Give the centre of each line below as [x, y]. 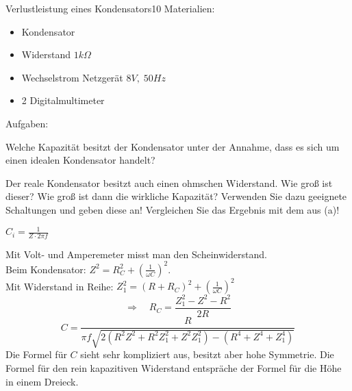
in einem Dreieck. [42, 381]
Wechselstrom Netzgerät [72, 77]
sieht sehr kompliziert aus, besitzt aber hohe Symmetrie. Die [207, 354]
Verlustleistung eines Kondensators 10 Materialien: [110, 8]
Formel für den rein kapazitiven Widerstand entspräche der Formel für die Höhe [174, 368]
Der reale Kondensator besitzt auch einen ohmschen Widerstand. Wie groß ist [169, 182]
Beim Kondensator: [46, 269]
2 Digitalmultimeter [63, 100]
